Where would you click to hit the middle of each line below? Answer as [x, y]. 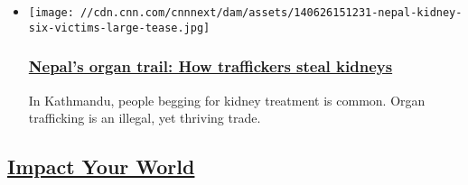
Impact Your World [101, 166]
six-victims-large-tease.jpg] [119, 28]
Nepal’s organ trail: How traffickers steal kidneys [211, 66]
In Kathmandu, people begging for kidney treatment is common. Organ [227, 100]
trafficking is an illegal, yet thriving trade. [145, 118]
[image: [51, 13]
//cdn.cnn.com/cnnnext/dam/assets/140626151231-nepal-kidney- [271, 13]
